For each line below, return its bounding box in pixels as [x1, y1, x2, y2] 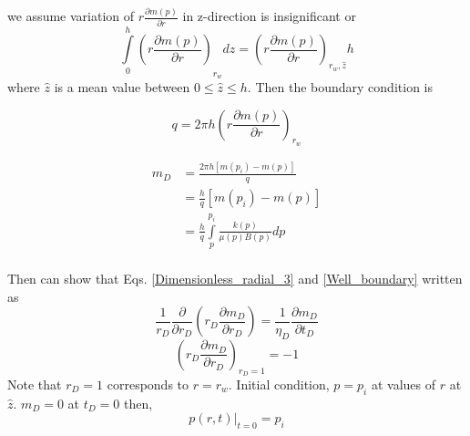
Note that [7, 375, 62, 393]
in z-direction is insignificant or [182, 6, 356, 26]
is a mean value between [54, 78, 190, 97]
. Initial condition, [228, 375, 330, 393]
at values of [371, 375, 435, 393]
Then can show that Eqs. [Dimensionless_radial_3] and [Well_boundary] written [7, 269, 463, 288]
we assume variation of [7, 6, 135, 26]
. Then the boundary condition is [247, 78, 433, 97]
